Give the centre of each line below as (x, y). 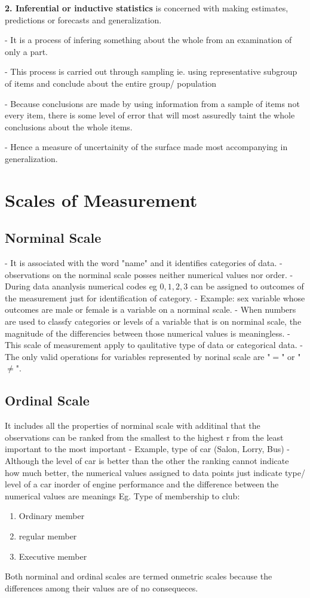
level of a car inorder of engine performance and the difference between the (142, 484)
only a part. (27, 51)
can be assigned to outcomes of (247, 286)
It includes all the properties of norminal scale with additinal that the (133, 425)
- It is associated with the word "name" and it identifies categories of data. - (144, 263)
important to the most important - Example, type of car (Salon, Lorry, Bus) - (147, 449)
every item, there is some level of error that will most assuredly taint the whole (150, 115)
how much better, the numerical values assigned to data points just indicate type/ (155, 472)
